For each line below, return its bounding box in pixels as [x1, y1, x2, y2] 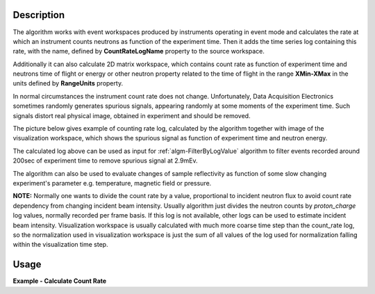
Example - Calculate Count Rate [12, 277, 107, 285]
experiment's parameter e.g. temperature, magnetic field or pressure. [12, 179, 212, 187]
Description [12, 9, 65, 21]
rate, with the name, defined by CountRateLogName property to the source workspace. [12, 47, 265, 56]
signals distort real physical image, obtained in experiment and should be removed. [12, 111, 251, 120]
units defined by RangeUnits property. [12, 79, 124, 88]
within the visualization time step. [12, 240, 108, 249]
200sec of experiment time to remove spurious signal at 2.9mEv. [12, 156, 198, 165]
